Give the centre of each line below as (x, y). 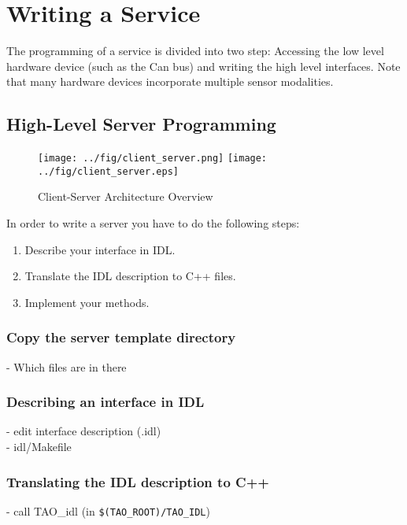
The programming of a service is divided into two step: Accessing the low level (195, 51)
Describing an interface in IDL (105, 402)
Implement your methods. (87, 302)
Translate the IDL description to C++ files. (130, 276)
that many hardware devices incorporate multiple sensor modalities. (170, 81)
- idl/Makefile (39, 447)
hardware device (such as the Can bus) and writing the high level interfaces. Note (203, 66)
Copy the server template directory (121, 337)
